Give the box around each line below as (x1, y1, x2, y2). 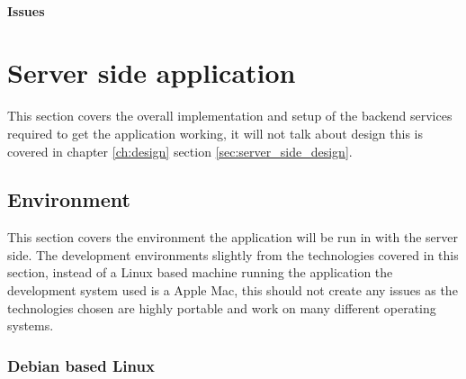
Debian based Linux (7, 354, 155, 376)
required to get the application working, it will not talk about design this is (7, 123, 423, 142)
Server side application (7, 54, 296, 91)
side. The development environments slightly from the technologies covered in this (7, 245, 459, 264)
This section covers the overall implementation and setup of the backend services (7, 106, 453, 125)
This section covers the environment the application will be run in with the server (7, 228, 458, 247)
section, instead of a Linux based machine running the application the (7, 263, 393, 282)
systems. (7, 316, 54, 335)
